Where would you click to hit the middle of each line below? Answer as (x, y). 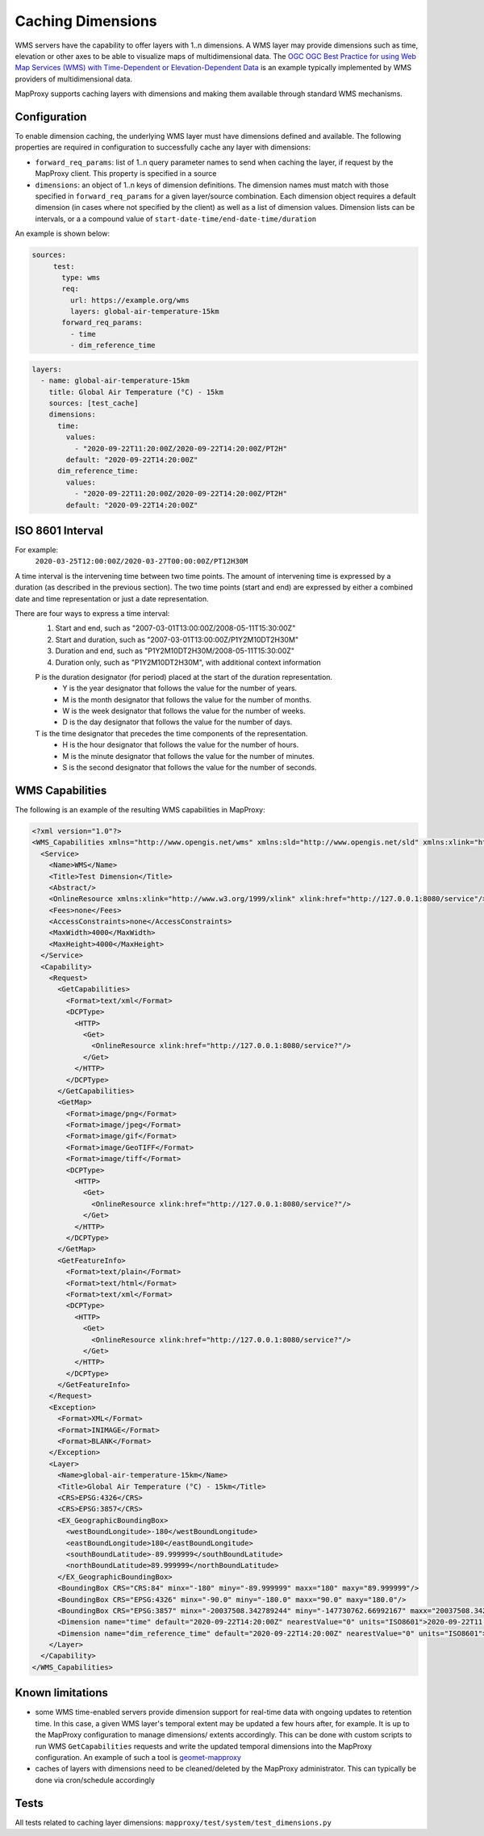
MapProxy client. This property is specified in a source (126, 174)
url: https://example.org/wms (129, 300)
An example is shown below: (63, 233)
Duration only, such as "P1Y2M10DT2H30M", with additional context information (188, 662)
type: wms (81, 277)
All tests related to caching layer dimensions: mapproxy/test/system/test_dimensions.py (173, 1822)
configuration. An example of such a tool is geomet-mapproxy (138, 1757)
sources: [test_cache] (94, 403)
